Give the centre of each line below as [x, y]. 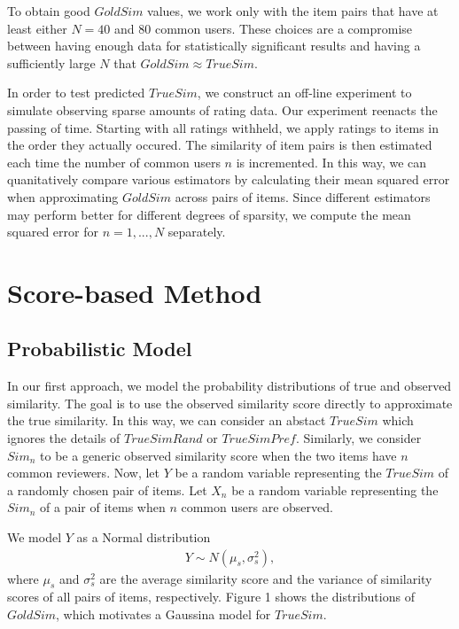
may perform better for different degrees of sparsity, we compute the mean [209, 214]
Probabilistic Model [100, 349]
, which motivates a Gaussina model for [163, 614]
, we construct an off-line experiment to [304, 93]
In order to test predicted [76, 93]
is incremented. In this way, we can [331, 162]
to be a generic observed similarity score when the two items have [218, 455]
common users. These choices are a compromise [284, 28]
